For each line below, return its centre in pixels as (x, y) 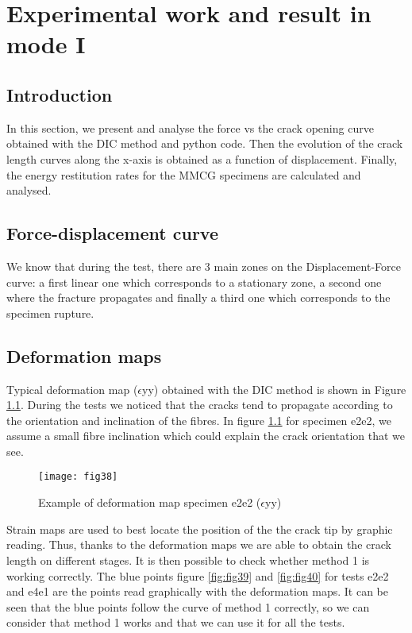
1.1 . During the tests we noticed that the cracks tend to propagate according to (200, 405)
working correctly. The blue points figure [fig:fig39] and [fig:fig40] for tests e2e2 (198, 575)
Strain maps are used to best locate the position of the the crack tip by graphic (200, 529)
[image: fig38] (78, 477)
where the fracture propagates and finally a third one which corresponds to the (198, 297)
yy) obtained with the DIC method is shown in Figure (274, 389)
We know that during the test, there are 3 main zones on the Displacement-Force (204, 266)
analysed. (29, 190)
